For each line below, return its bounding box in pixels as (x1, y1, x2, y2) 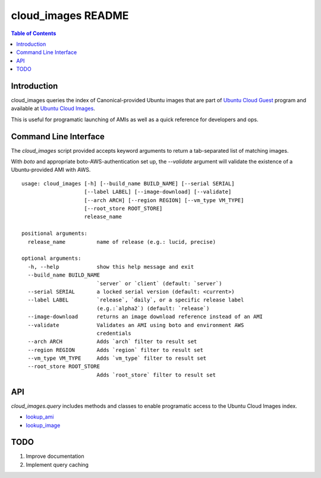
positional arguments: (21, 230, 88, 237)
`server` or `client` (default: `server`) (96, 280, 222, 287)
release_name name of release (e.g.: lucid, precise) (27, 238, 216, 245)
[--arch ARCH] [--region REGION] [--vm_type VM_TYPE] (84, 197, 244, 203)
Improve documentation (26, 452, 84, 460)
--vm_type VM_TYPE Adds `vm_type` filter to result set (27, 355, 207, 362)
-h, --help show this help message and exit (27, 263, 194, 270)
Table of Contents (11, 30, 56, 37)
